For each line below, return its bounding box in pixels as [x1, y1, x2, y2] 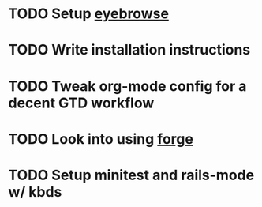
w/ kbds [8, 183, 62, 201]
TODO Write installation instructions [8, 41, 251, 59]
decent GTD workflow [8, 94, 155, 111]
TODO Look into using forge [8, 130, 193, 148]
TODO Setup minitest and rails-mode [8, 166, 255, 184]
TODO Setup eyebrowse [8, 5, 170, 23]
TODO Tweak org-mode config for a [8, 77, 247, 95]
